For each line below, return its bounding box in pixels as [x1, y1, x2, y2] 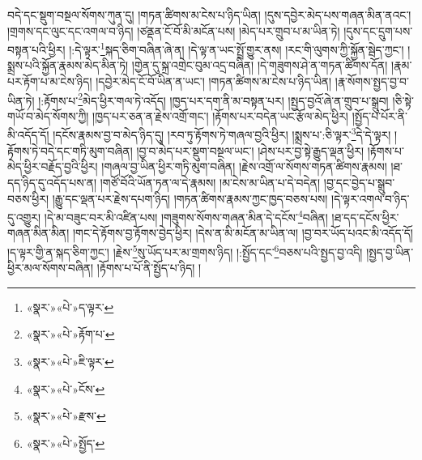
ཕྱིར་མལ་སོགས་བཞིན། [7, 259, 94, 276]
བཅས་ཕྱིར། [7, 190, 49, 207]
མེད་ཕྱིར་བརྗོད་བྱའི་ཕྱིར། [7, 158, 98, 175]
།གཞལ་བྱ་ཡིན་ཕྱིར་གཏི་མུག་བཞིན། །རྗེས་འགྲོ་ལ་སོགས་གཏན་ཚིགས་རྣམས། [101, 158, 387, 175]
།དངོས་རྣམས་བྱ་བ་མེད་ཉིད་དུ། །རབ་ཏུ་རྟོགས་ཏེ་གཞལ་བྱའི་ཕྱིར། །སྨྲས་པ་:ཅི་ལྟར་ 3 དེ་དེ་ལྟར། [53, 124, 391, 143]
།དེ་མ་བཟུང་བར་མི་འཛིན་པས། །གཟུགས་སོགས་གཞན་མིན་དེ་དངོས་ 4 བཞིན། [44, 207, 328, 225]
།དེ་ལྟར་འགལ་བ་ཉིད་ [331, 190, 410, 207]
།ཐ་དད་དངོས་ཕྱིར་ [331, 208, 399, 225]
